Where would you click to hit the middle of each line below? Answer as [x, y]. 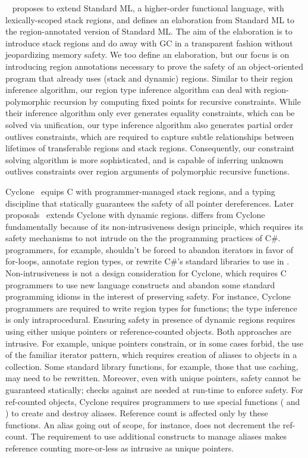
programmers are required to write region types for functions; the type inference [151, 308]
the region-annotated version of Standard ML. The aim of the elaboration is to [149, 31]
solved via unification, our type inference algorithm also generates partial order [149, 124]
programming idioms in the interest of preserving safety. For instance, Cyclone [148, 296]
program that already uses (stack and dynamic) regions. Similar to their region [149, 78]
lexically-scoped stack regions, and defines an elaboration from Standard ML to [150, 19]
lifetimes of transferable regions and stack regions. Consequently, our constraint [150, 148]
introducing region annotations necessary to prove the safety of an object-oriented [155, 66]
